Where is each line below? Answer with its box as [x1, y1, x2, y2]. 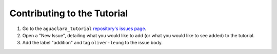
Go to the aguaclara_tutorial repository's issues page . [22, 25, 147, 32]
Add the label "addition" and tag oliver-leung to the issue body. [22, 40, 163, 46]
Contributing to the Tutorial [9, 8, 128, 19]
